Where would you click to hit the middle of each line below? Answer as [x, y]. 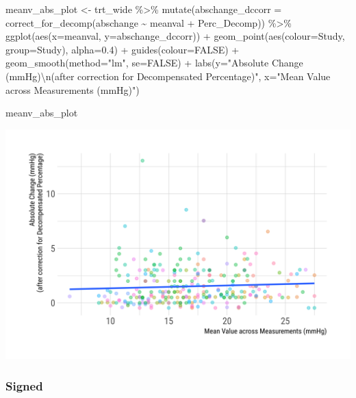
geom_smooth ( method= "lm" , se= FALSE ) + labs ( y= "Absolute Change [154, 63]
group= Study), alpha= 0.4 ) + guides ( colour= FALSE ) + [123, 49]
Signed [24, 385]
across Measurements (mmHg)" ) [73, 89]
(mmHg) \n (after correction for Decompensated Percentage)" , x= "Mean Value [168, 76]
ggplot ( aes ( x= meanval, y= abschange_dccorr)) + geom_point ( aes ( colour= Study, [175, 36]
